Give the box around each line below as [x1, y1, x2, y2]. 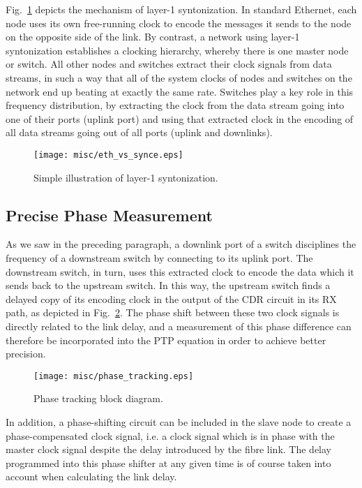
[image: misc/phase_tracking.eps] [33, 371, 194, 381]
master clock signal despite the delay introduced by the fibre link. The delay [6, 442, 332, 457]
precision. [6, 346, 46, 361]
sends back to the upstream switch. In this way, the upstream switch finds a [6, 278, 331, 293]
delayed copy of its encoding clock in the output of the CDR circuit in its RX [6, 291, 337, 306]
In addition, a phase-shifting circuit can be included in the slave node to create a [6, 414, 352, 429]
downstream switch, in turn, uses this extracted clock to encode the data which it [6, 264, 354, 279]
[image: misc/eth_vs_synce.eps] [33, 149, 183, 160]
